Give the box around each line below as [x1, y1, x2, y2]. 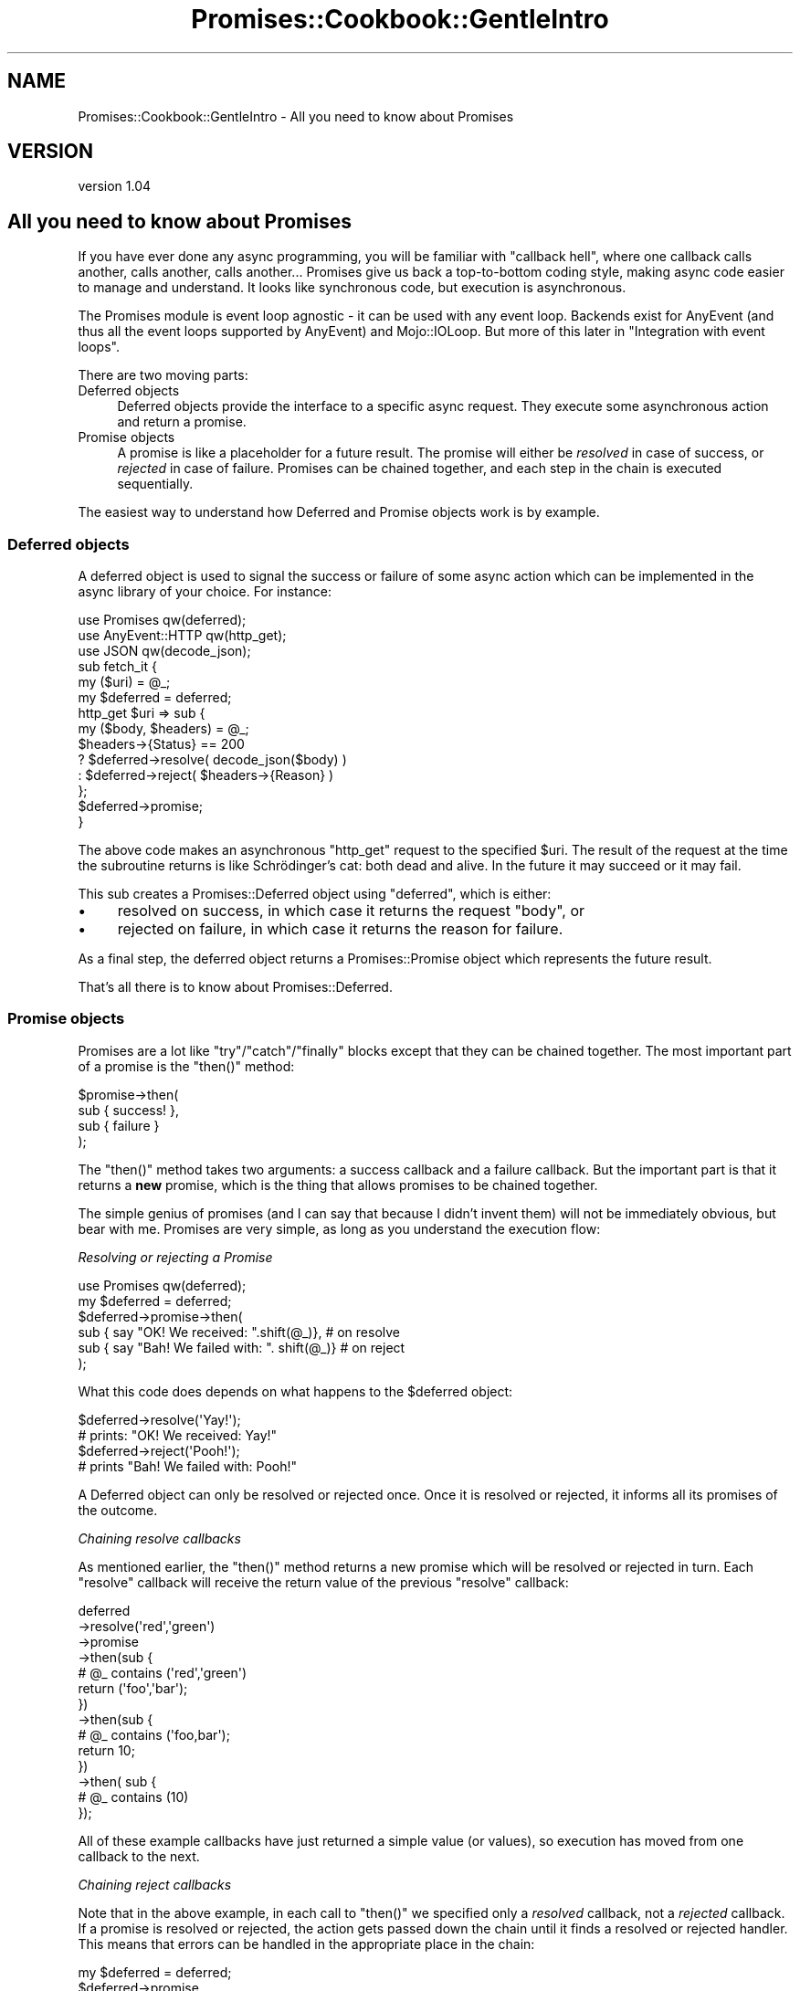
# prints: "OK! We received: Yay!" [78, 1427, 278, 1443]
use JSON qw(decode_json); [78, 643, 251, 659]
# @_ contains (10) [78, 1788, 189, 1805]
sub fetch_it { [78, 658, 157, 675]
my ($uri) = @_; [78, 674, 171, 690]
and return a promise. [117, 414, 247, 430]
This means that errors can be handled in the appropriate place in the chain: [78, 1935, 535, 1952]
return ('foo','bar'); [78, 1680, 188, 1696]
